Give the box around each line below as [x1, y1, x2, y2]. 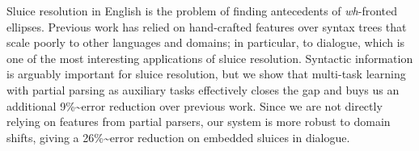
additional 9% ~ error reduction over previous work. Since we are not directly [6, 97, 383, 114]
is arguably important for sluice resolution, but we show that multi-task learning [6, 65, 406, 82]
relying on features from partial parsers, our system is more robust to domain [6, 113, 391, 130]
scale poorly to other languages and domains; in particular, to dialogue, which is [6, 34, 405, 51]
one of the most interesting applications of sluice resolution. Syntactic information [6, 49, 413, 66]
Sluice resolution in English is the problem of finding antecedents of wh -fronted [6, 2, 398, 19]
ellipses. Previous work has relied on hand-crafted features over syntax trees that [6, 18, 407, 35]
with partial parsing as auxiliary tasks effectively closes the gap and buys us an [6, 81, 400, 98]
